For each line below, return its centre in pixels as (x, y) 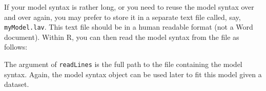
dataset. (17, 84)
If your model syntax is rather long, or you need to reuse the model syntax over (129, 7)
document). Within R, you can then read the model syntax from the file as (122, 37)
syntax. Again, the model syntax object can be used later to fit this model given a (133, 74)
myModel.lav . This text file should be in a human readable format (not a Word (129, 27)
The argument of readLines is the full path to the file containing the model (123, 64)
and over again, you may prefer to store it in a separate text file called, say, (122, 17)
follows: (16, 47)
